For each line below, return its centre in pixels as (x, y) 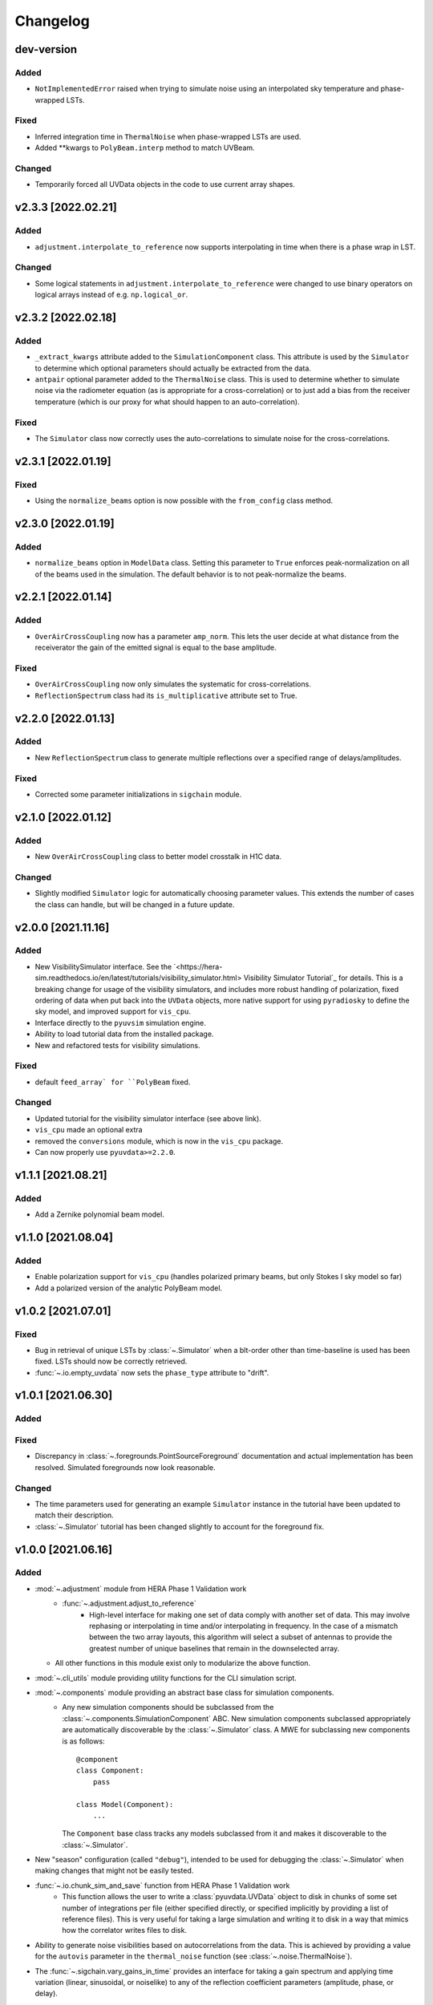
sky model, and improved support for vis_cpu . (113, 1011)
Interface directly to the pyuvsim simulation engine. (120, 1023)
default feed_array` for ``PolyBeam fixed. (113, 1082)
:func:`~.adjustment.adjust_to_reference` (129, 1603)
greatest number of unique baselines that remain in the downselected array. (214, 1648)
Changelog (52, 21)
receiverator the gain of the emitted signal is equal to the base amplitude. (156, 648)
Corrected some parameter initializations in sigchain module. (138, 794)
